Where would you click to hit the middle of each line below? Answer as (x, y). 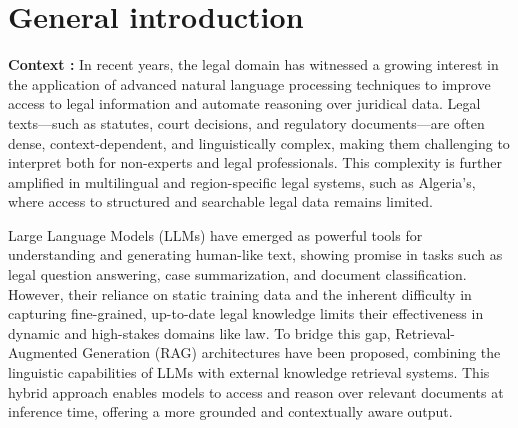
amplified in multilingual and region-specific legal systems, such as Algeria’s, (242, 181)
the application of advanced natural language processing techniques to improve (249, 83)
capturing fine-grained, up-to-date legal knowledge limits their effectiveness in (246, 313)
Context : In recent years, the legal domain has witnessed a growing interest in (253, 64)
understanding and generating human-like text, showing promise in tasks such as (255, 254)
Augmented (43, 352)
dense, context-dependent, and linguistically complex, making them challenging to (259, 142)
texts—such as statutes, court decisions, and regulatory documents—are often (246, 122)
